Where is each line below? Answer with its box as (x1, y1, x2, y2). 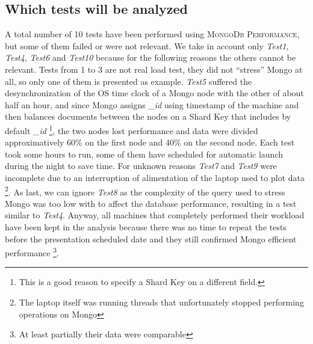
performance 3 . (5, 245, 59, 259)
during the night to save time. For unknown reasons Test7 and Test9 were (5, 159, 277, 172)
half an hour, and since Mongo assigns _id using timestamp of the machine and (5, 98, 299, 111)
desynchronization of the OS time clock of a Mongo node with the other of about (5, 87, 304, 99)
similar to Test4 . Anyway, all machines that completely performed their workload (5, 209, 305, 221)
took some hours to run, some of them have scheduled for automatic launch (5, 147, 284, 160)
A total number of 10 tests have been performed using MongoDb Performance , (5, 28, 300, 40)
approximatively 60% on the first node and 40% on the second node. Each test (5, 136, 295, 149)
